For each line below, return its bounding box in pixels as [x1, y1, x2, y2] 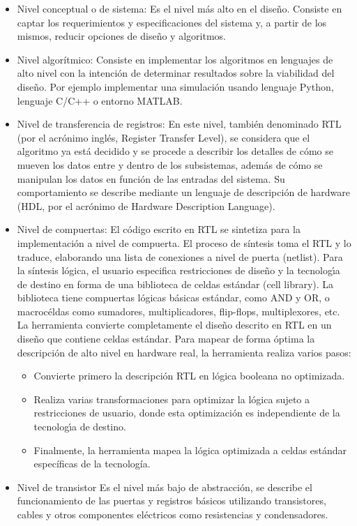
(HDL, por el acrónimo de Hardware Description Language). [17, 198, 275, 213]
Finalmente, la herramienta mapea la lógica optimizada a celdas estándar [33, 442, 347, 457]
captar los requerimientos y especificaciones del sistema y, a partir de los [17, 15, 327, 29]
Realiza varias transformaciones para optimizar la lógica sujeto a [33, 391, 310, 406]
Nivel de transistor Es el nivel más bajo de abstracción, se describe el [17, 479, 312, 494]
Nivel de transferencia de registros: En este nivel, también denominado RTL [17, 117, 342, 131]
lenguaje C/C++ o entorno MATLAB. [17, 93, 183, 107]
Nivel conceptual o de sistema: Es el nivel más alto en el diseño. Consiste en [17, 1, 342, 15]
